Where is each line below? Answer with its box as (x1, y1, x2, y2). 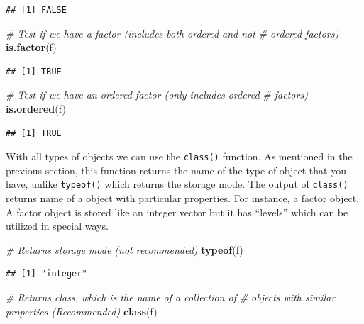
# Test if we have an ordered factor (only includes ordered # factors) (6, 87, 308, 102)
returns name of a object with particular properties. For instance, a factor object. (6, 191, 360, 206)
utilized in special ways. (6, 218, 109, 233)
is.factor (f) (6, 40, 57, 55)
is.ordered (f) (6, 101, 66, 116)
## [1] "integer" (6, 269, 87, 279)
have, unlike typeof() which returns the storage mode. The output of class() (6, 177, 348, 191)
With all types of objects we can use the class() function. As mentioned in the (6, 149, 353, 164)
